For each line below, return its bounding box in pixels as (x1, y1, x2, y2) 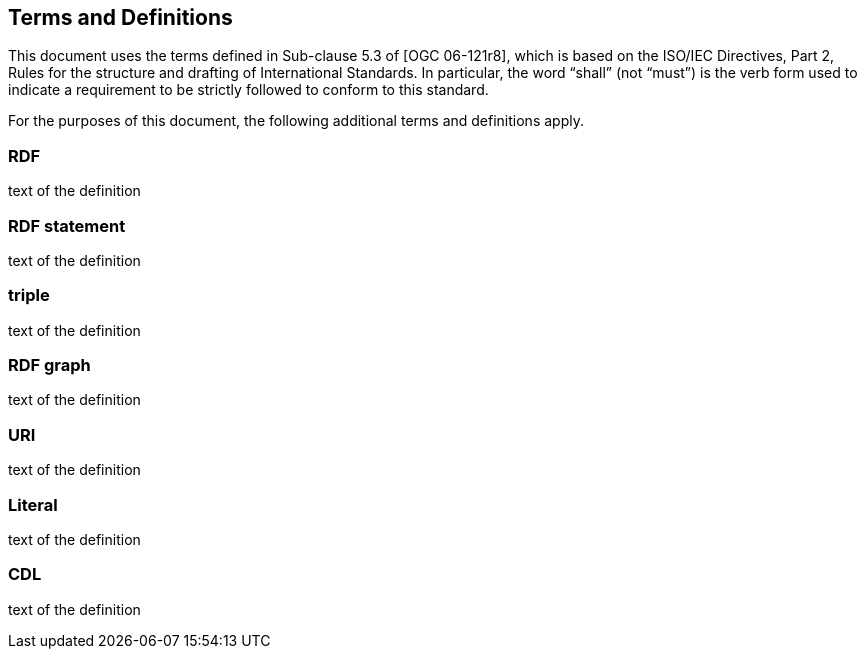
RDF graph (8, 355, 91, 376)
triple (8, 285, 50, 306)
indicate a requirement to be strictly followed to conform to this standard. (8, 81, 489, 99)
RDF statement (8, 215, 126, 236)
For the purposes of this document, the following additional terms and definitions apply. (8, 112, 584, 130)
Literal (8, 494, 58, 515)
